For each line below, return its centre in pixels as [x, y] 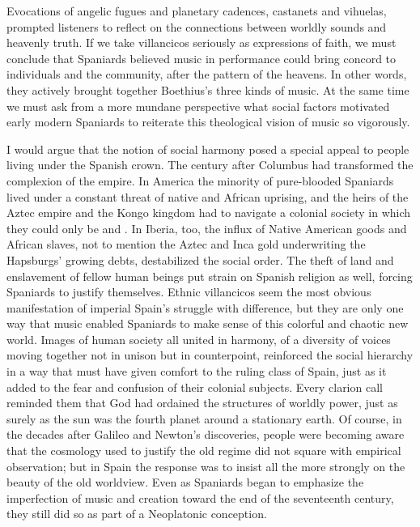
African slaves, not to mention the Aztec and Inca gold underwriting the [186, 244]
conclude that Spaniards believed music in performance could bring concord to [202, 58]
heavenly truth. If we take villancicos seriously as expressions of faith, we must [202, 42]
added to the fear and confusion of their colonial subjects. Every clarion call [195, 387]
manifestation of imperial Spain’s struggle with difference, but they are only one [205, 307]
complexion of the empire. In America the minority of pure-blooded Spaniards [200, 180]
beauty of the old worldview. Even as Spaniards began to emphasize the [185, 482]
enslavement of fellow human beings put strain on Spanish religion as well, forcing [210, 276]
